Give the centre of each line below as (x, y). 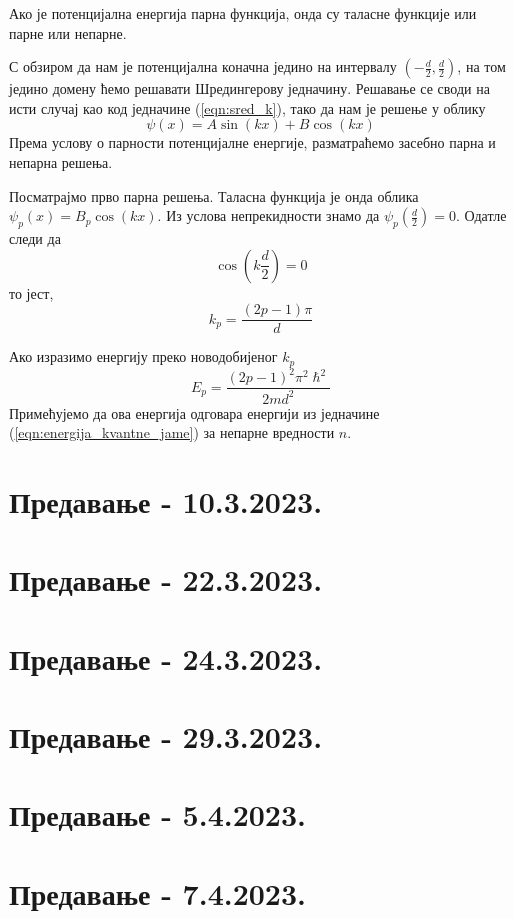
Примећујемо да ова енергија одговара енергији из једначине (194, 412)
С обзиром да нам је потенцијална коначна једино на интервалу (203, 66)
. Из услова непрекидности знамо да (268, 215)
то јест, (31, 292)
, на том (481, 66)
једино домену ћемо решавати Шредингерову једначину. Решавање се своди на (249, 88)
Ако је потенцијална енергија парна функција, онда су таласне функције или (243, 13)
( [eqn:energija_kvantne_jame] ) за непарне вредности (172, 432)
